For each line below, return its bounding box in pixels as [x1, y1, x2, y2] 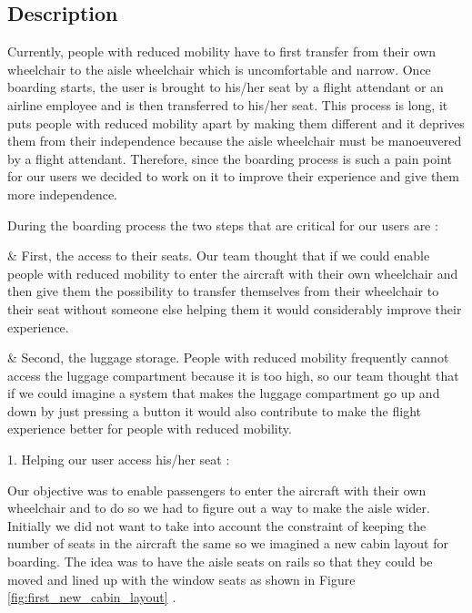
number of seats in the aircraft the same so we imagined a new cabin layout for [7, 534, 448, 553]
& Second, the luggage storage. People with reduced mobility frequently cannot [7, 348, 449, 367]
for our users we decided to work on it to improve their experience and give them [7, 167, 459, 186]
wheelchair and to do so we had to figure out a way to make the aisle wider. [7, 498, 430, 517]
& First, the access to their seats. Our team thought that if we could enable [7, 246, 430, 265]
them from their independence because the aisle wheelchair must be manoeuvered [7, 131, 462, 150]
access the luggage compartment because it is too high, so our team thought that [7, 365, 459, 384]
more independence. [7, 184, 117, 203]
